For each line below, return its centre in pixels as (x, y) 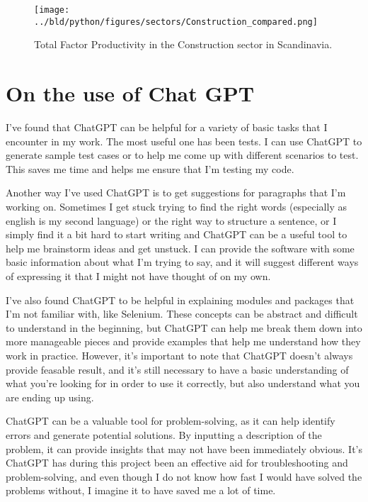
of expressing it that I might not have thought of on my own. (138, 275)
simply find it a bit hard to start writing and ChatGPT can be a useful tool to (177, 234)
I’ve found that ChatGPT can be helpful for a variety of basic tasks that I (167, 127)
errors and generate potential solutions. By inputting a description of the (164, 434)
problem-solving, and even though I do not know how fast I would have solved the (184, 476)
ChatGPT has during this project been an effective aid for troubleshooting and (177, 463)
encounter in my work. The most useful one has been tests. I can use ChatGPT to (184, 141)
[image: (52, 10)
